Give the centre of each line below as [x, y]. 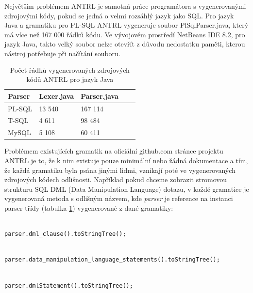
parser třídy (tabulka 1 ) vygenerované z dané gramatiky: [89, 208]
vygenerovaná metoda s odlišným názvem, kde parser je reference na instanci [119, 198]
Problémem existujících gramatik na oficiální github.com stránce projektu [114, 151]
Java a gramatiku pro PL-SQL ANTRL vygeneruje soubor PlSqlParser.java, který [126, 25]
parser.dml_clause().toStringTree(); [65, 234]
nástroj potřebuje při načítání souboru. [62, 53]
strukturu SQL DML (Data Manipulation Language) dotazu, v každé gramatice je [127, 189]
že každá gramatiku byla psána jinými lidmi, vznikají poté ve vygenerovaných [120, 170]
